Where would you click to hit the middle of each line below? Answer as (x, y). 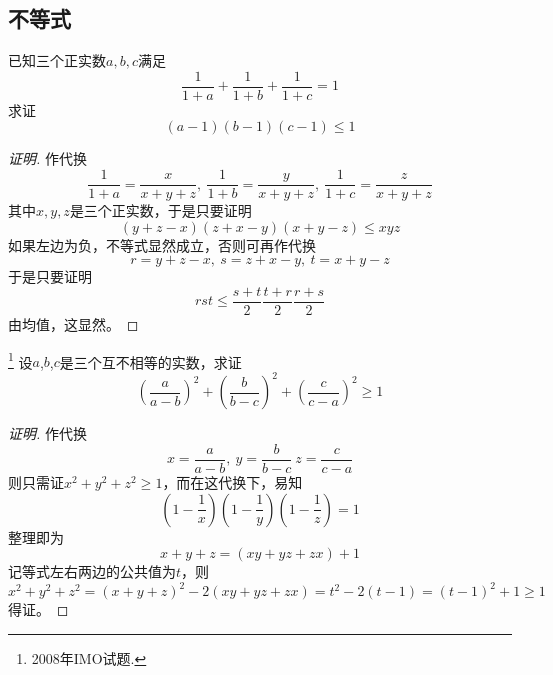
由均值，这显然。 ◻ (73, 323)
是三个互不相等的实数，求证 (150, 361)
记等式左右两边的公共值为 (92, 571)
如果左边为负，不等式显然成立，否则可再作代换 (162, 244)
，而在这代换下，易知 (232, 481)
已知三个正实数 (57, 60)
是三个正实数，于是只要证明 (160, 210)
